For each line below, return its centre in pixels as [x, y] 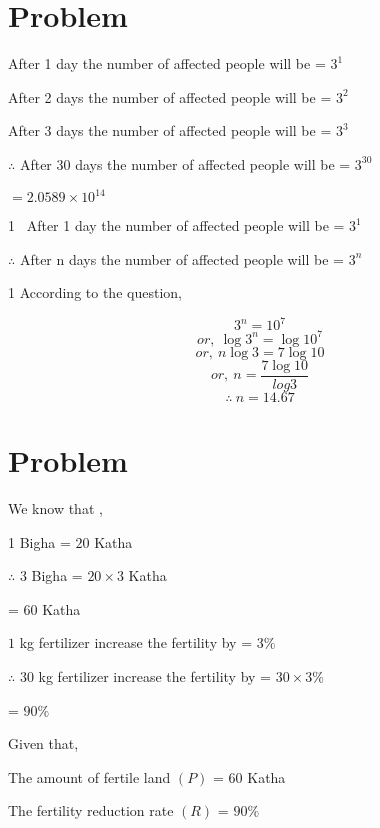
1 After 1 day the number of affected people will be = [176, 225]
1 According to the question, [95, 292]
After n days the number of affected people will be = [181, 258]
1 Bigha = [39, 541]
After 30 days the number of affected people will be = [185, 163]
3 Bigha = [51, 575]
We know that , [55, 507]
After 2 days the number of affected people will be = [170, 96]
